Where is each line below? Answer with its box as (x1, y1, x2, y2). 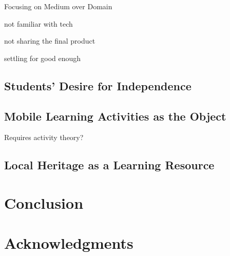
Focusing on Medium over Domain (4, 1, 112, 11)
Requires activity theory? (4, 132, 84, 143)
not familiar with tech (4, 18, 73, 29)
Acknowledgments (4, 232, 133, 253)
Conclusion (4, 192, 84, 213)
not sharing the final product (4, 35, 95, 46)
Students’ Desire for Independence (4, 77, 191, 93)
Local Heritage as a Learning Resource (4, 157, 215, 173)
